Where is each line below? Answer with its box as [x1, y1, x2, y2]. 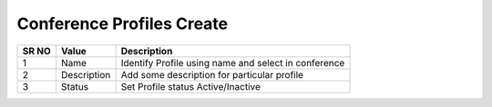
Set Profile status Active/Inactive [120, 80, 261, 92]
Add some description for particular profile [120, 68, 304, 81]
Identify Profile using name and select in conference [120, 56, 345, 69]
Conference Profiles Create [16, 14, 229, 34]
